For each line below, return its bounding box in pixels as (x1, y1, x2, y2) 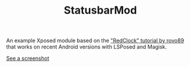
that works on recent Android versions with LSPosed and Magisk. (6, 43, 167, 50)
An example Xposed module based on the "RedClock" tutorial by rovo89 (6, 37, 184, 44)
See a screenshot (6, 55, 50, 62)
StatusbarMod (63, 4, 137, 17)
